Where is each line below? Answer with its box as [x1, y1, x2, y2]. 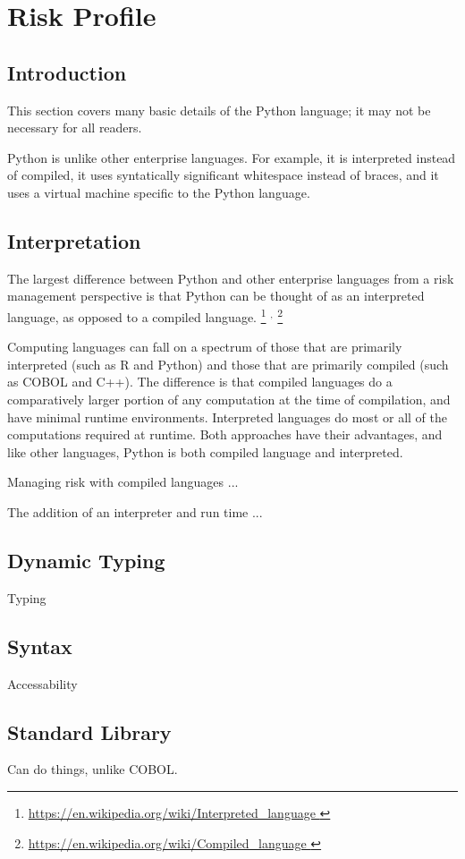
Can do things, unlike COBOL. [7, 760, 178, 778]
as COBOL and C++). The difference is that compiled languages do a [7, 372, 393, 391]
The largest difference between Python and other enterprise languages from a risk [7, 268, 454, 287]
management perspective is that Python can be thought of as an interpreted [7, 286, 425, 305]
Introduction [7, 58, 127, 86]
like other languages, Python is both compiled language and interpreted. [7, 442, 403, 461]
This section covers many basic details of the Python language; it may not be [7, 100, 431, 119]
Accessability [7, 674, 78, 693]
